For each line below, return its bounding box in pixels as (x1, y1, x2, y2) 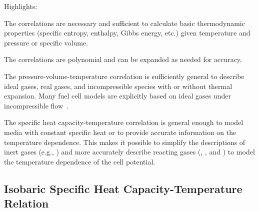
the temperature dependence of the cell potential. (4, 156, 155, 166)
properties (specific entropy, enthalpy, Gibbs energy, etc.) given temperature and (4, 27, 250, 38)
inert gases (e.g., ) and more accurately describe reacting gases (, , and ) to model (4, 146, 255, 157)
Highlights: (4, 1, 37, 11)
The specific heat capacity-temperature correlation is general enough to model (4, 117, 243, 127)
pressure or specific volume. (4, 37, 88, 47)
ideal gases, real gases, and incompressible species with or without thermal (4, 80, 232, 91)
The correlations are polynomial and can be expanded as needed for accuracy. (4, 54, 242, 64)
